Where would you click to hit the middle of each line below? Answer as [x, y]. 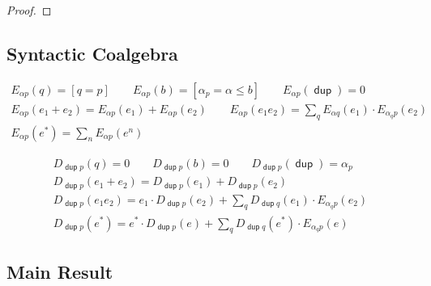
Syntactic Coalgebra [92, 53]
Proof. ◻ [29, 10]
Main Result [60, 271]
